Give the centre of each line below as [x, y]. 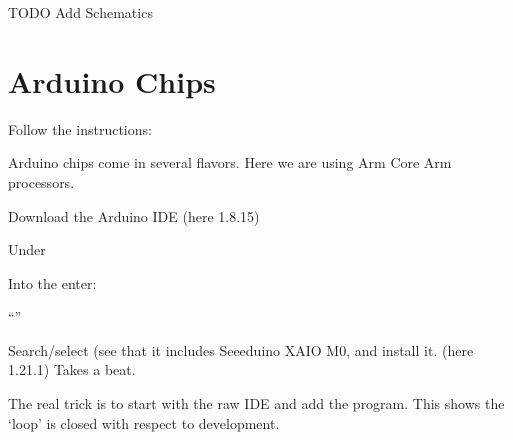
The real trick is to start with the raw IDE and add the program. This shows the [256, 403]
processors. [41, 181]
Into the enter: [52, 282]
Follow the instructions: [80, 128]
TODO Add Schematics [80, 12]
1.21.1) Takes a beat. [72, 369]
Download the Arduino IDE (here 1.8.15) [134, 215]
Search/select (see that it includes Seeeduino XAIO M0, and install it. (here [241, 349]
